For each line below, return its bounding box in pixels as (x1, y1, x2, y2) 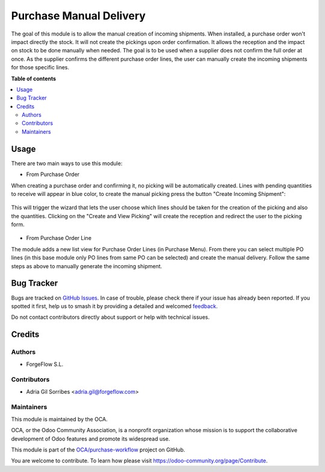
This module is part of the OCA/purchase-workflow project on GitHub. (11, 446, 185, 453)
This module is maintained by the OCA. (11, 415, 108, 423)
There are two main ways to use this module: (11, 160, 123, 167)
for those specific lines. (11, 64, 69, 71)
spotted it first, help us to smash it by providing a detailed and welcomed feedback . (11, 302, 218, 310)
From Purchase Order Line (26, 234, 91, 242)
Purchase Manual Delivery (11, 9, 146, 22)
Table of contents (11, 75, 57, 82)
